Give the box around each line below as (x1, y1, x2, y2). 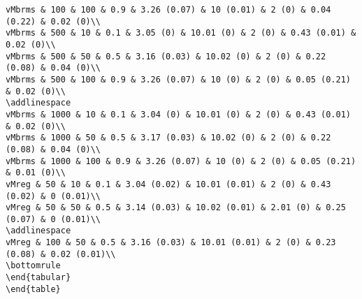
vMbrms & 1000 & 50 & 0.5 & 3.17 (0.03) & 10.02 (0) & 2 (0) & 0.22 (6, 133, 331, 143)
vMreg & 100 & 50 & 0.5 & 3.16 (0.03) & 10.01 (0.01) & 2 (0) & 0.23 (6, 238, 336, 248)
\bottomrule (6, 261, 61, 271)
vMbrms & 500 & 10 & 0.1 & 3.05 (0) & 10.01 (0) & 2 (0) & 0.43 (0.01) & (6, 28, 356, 38)
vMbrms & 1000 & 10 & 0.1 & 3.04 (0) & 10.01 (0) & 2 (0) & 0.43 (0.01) (6, 109, 351, 119)
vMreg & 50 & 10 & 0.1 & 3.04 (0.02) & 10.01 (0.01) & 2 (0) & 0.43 (6, 179, 331, 189)
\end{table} (6, 284, 61, 294)
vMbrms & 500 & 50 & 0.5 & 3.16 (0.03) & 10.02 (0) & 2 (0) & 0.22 (6, 51, 326, 61)
